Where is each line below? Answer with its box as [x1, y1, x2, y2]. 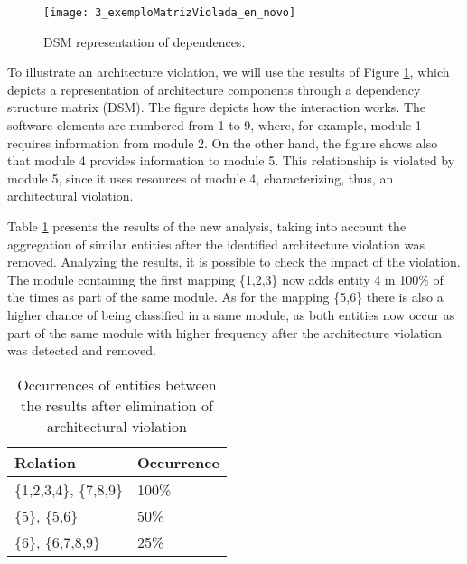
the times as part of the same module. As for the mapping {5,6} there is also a [7, 287, 444, 306]
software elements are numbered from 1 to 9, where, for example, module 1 [7, 116, 422, 135]
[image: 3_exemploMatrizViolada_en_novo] [43, 6, 296, 19]
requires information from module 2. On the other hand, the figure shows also [7, 133, 438, 152]
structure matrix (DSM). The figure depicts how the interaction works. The [7, 98, 426, 117]
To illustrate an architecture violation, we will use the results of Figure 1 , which [7, 62, 450, 81]
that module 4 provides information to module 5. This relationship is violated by [7, 151, 455, 170]
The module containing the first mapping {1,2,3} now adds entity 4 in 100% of [7, 269, 444, 288]
